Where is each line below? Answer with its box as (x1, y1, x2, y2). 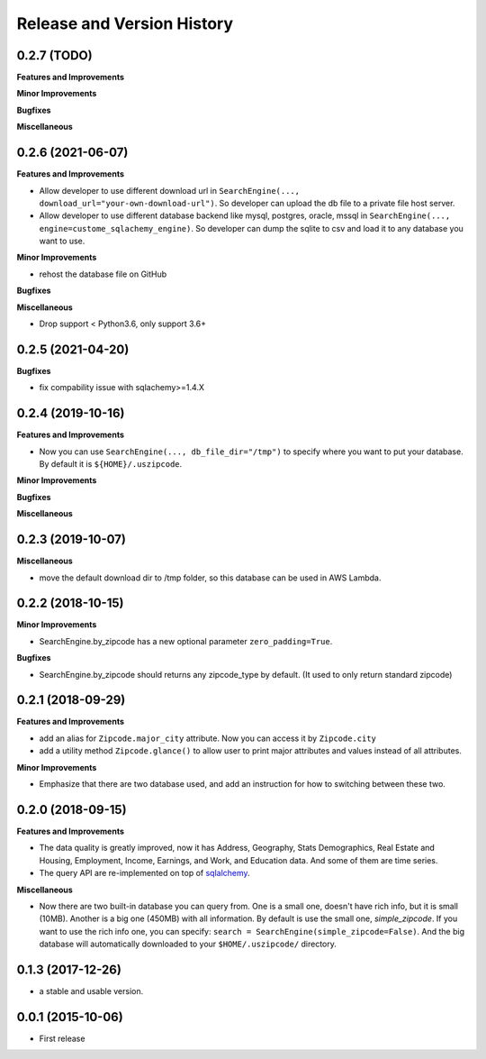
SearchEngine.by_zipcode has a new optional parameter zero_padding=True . (39, 635, 333, 646)
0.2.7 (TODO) (16, 48, 94, 63)
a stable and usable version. (39, 985, 144, 996)
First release (39, 1033, 85, 1044)
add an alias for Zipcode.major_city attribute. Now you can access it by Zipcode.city (39, 733, 377, 744)
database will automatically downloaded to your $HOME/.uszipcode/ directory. (39, 938, 337, 950)
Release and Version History (16, 14, 234, 33)
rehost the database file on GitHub (39, 269, 167, 279)
